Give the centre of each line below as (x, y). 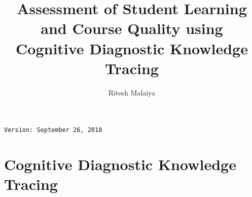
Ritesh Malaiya (132, 92)
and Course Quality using (132, 28)
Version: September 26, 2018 (53, 130)
